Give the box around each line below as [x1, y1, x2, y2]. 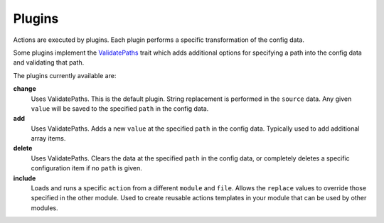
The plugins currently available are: [13, 71, 117, 80]
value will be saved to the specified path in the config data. [31, 104, 209, 113]
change [13, 85, 36, 93]
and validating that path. [13, 58, 85, 67]
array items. [31, 134, 66, 143]
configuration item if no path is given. [31, 164, 142, 173]
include [13, 174, 36, 183]
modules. [31, 203, 58, 212]
